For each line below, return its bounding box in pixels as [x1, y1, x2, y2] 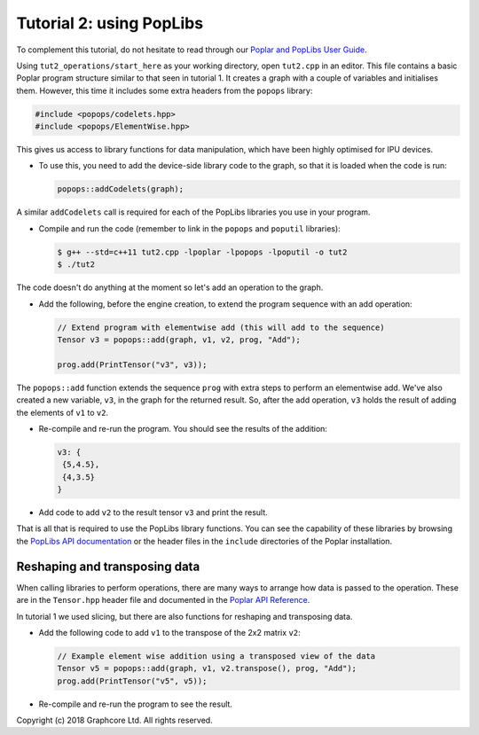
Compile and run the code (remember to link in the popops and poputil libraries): [38, 223, 341, 234]
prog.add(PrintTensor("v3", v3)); [57, 359, 208, 370]
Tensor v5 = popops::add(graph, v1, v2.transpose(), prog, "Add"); [57, 663, 357, 674]
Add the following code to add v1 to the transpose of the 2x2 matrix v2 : [38, 627, 301, 637]
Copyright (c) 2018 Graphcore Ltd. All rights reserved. [16, 715, 213, 726]
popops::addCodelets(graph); [57, 184, 185, 194]
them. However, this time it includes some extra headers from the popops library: [16, 85, 313, 96]
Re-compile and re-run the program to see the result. [38, 699, 232, 709]
